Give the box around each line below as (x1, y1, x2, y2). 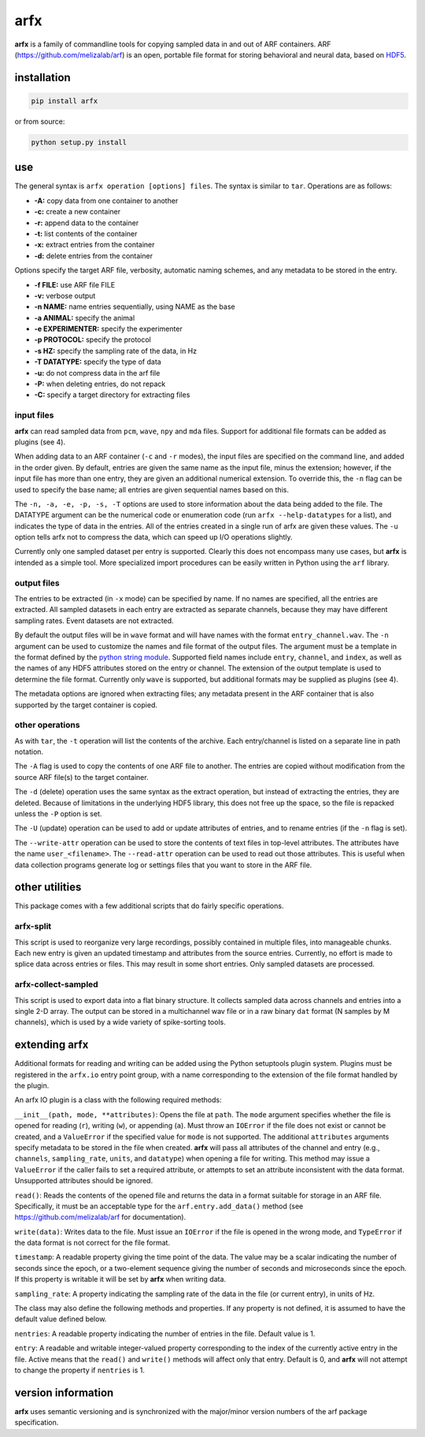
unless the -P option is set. (14, 809, 102, 819)
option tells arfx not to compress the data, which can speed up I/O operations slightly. (14, 533, 293, 542)
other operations (14, 719, 80, 730)
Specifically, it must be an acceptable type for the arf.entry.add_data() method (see (14, 1201, 304, 1211)
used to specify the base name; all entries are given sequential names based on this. (14, 485, 289, 494)
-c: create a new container (34, 207, 121, 217)
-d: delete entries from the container (34, 251, 153, 260)
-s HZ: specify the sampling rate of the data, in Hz (34, 346, 197, 355)
